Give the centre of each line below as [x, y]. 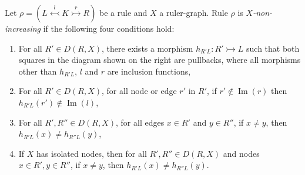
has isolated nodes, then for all [92, 153]
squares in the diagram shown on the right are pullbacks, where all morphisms [160, 60]
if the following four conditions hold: [109, 28]
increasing [23, 28]
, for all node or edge [139, 91]
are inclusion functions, [149, 71]
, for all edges [140, 122]
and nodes [241, 153]
